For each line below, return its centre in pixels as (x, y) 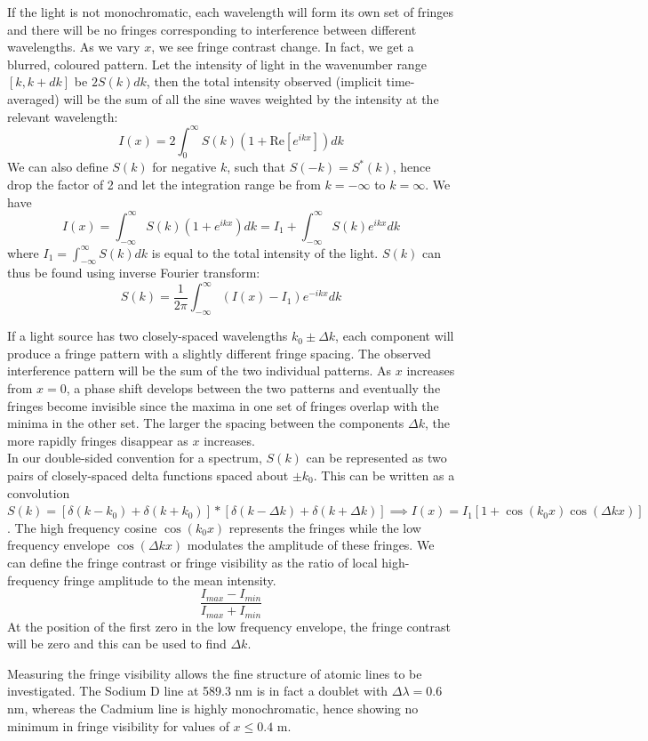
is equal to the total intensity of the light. (265, 252)
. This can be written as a (384, 475)
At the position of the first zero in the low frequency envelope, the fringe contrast (229, 626)
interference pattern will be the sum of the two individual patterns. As (200, 370)
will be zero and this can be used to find (117, 644)
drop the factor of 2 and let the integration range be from (164, 185)
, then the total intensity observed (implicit (264, 81)
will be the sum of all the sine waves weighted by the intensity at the (251, 98)
